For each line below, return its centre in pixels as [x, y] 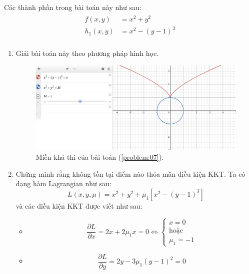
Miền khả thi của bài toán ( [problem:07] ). [100, 157]
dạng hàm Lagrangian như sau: [63, 183]
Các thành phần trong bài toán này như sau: [73, 7]
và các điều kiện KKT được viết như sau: [79, 205]
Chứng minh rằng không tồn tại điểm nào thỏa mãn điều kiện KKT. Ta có [130, 173]
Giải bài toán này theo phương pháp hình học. [87, 53]
